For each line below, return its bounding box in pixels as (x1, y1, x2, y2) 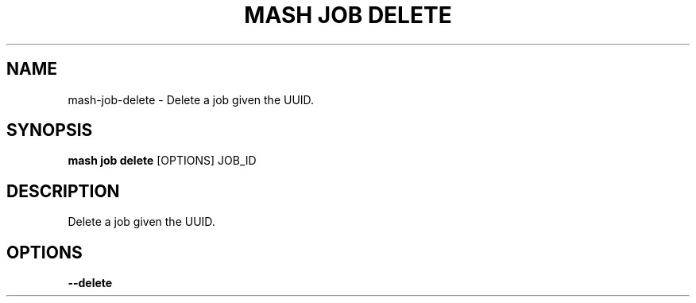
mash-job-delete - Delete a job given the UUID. (68, 92, 315, 107)
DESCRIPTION (6, 181, 120, 201)
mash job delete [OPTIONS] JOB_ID (68, 153, 257, 168)
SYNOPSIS (6, 120, 93, 141)
